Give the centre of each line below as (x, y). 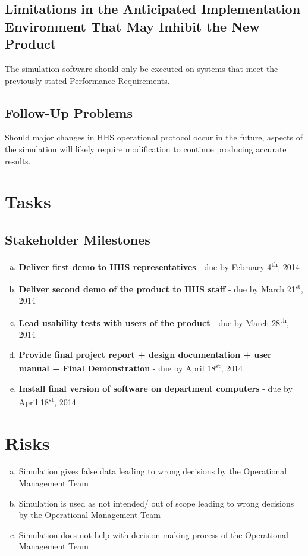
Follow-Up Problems (69, 112)
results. (18, 160)
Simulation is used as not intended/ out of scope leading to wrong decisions (156, 503)
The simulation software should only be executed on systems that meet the (142, 68)
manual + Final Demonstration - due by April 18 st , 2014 (131, 367)
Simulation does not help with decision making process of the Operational (153, 534)
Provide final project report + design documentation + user (145, 354)
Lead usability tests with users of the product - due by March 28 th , (154, 321)
